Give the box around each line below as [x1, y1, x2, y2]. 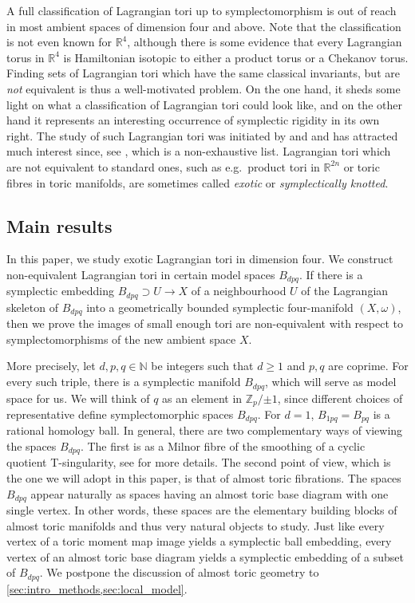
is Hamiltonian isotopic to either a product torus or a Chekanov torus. [63, 49, 409, 65]
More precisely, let [6, 357, 96, 374]
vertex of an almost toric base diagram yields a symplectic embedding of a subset [6, 548, 404, 565]
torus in [6, 49, 45, 65]
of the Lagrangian [301, 282, 389, 299]
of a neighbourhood [191, 282, 287, 299]
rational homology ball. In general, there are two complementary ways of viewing [6, 422, 403, 439]
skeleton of [6, 298, 59, 315]
